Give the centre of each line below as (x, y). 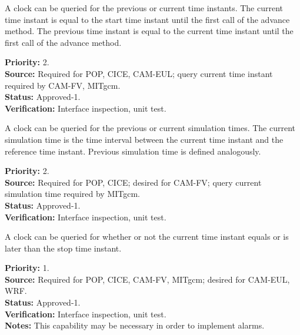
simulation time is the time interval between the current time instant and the (144, 139)
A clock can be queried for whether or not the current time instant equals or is (147, 237)
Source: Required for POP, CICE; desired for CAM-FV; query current (133, 182)
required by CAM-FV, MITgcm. (63, 85)
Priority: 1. (27, 268)
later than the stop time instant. (63, 248)
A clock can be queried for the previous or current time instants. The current (144, 8)
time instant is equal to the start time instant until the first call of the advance (147, 19)
